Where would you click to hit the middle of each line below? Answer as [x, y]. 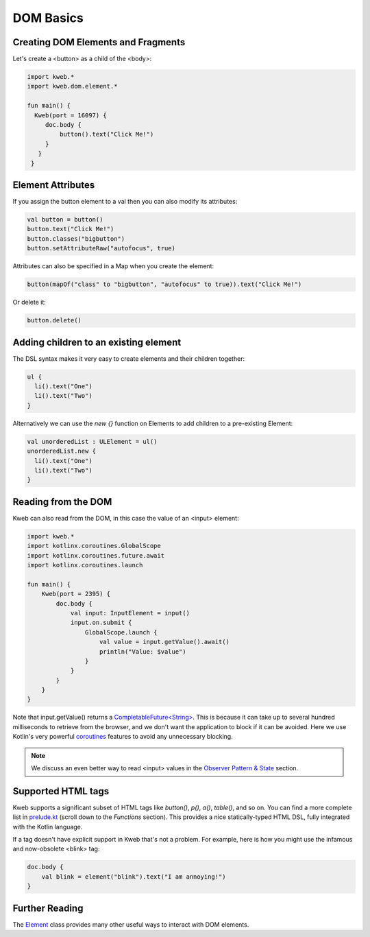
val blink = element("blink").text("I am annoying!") [134, 877]
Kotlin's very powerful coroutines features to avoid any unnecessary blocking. [123, 737]
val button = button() [65, 220]
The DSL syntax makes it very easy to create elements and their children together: [129, 358]
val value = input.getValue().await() [164, 642]
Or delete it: [29, 303]
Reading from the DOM [62, 502]
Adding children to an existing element [97, 342]
